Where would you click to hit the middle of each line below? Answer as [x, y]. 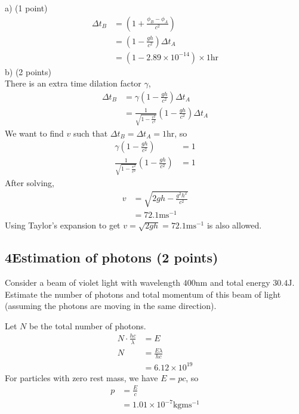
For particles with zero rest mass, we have [81, 377]
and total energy [240, 282]
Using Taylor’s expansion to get [63, 225]
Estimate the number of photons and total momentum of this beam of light [143, 294]
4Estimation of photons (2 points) [112, 257]
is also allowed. [234, 225]
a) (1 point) [26, 8]
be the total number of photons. [87, 325]
